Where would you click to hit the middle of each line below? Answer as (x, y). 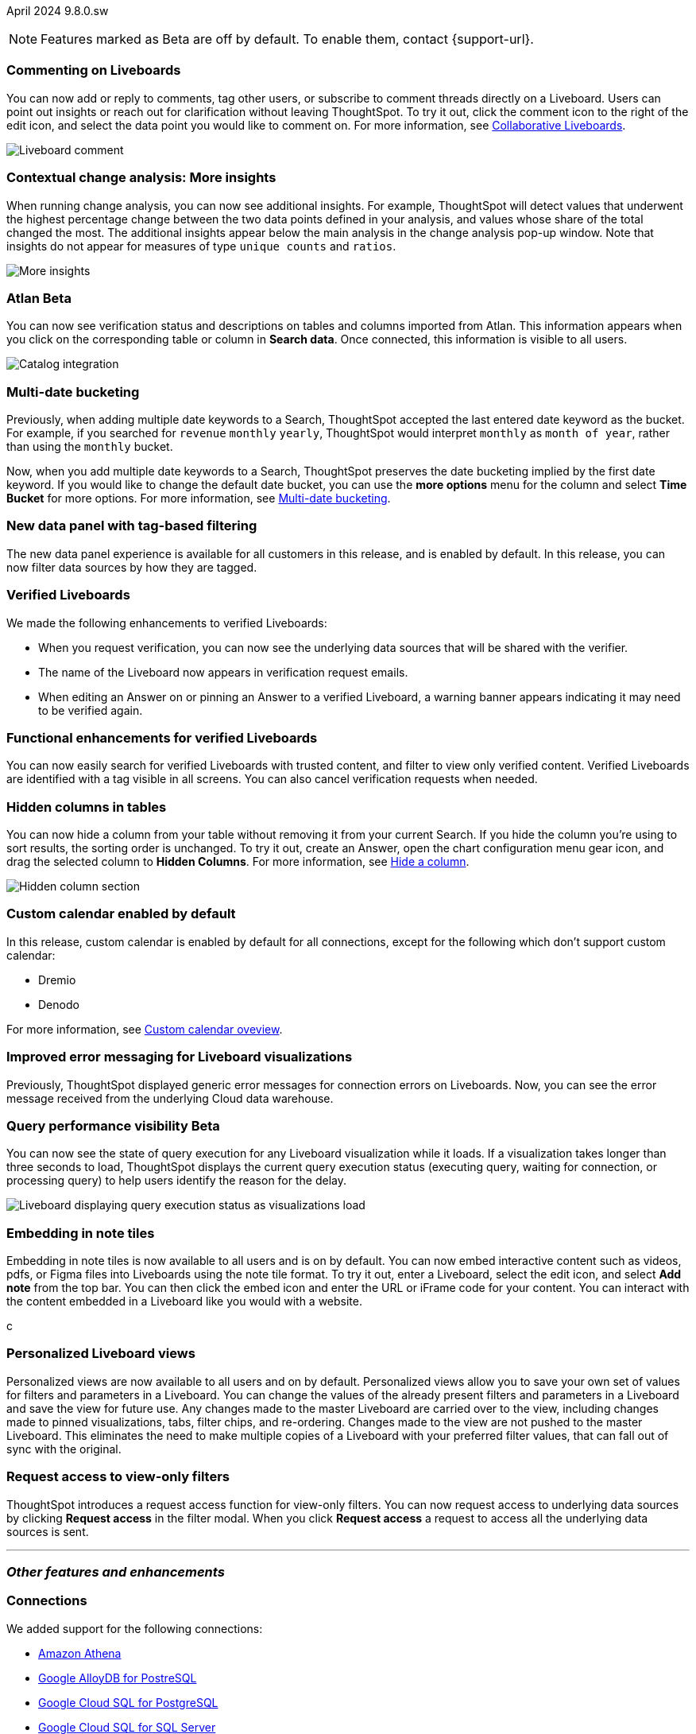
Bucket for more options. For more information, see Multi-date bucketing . (199, 498)
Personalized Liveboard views (101, 1354)
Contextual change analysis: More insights (141, 178)
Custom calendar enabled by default (121, 914)
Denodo (59, 1004)
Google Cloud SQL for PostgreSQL (128, 1702)
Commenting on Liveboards (94, 70)
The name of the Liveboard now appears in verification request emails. (223, 672)
